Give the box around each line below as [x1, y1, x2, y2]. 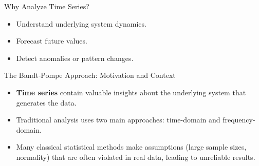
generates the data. [16, 97, 77, 108]
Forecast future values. [16, 35, 87, 46]
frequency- [223, 114, 255, 125]
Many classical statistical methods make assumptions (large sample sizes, [16, 141, 247, 152]
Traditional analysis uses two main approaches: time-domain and [16, 114, 220, 125]
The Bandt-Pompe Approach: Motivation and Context [4, 70, 176, 80]
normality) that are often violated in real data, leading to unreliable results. [16, 151, 255, 162]
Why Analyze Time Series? [4, 1, 89, 11]
